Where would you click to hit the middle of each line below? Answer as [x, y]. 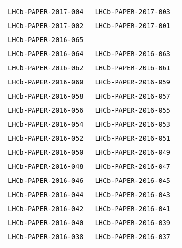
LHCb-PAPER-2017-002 [46, 26]
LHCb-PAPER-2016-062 [46, 68]
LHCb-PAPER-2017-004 [46, 12]
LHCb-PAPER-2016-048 [46, 166]
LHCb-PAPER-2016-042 [46, 209]
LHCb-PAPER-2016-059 [133, 82]
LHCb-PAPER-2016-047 [133, 166]
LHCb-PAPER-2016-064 [46, 54]
